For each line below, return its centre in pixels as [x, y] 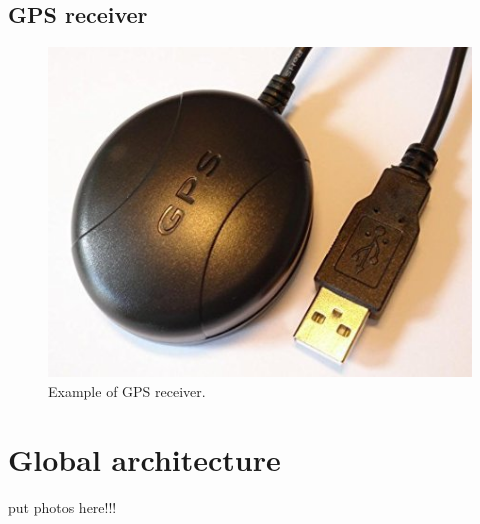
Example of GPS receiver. [127, 390]
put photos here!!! [62, 507]
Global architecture [144, 459]
